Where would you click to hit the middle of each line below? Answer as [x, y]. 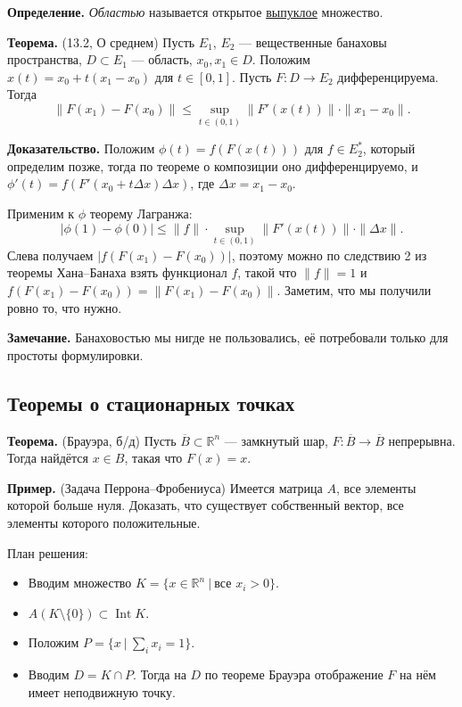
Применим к [41, 213]
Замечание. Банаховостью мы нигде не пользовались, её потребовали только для [228, 337]
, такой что [267, 272]
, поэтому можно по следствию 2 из [329, 255]
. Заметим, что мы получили [354, 289]
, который [389, 148]
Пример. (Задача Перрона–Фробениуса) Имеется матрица [165, 487]
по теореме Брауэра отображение [294, 674]
